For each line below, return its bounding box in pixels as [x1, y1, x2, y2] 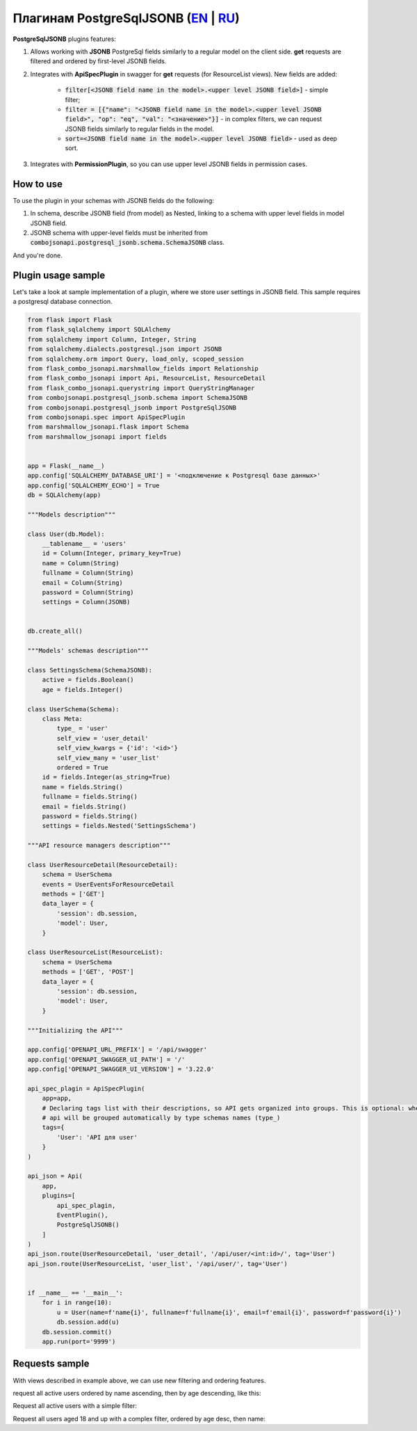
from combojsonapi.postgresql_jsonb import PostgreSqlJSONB [27, 403, 237, 412]
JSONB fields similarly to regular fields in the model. [65, 124, 215, 133]
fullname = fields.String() [42, 793, 138, 801]
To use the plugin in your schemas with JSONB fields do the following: [13, 196, 215, 204]
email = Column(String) [42, 579, 123, 587]
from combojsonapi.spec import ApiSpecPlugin [27, 413, 186, 421]
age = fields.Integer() [42, 686, 123, 693]
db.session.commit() [42, 1328, 113, 1336]
